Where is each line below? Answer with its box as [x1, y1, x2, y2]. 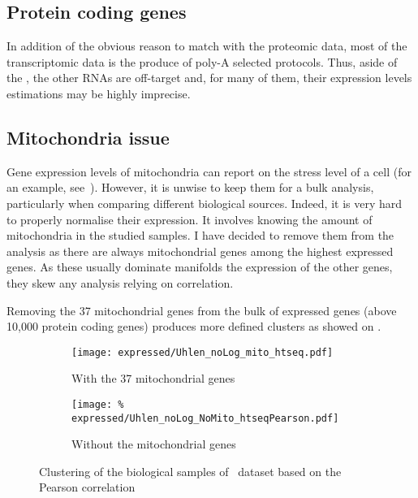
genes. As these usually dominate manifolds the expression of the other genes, [6, 258, 393, 275]
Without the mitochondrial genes [71, 435, 236, 453]
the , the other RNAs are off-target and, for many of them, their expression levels [6, 69, 412, 86]
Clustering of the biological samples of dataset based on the [39, 462, 342, 479]
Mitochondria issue [6, 124, 170, 149]
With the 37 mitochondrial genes [71, 370, 235, 387]
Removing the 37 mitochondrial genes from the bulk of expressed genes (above [6, 301, 397, 318]
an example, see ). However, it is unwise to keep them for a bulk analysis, [6, 179, 374, 196]
